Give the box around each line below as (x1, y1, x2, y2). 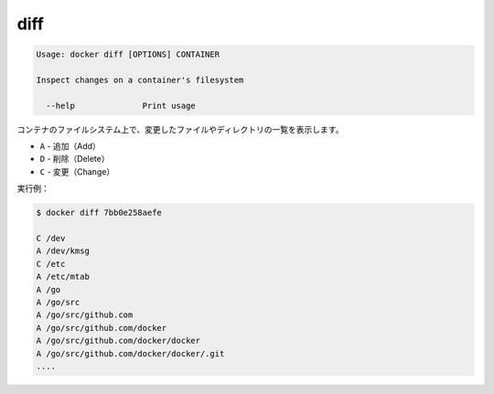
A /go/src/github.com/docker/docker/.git (36, 348, 225, 358)
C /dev (36, 233, 66, 244)
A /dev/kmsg (36, 246, 91, 256)
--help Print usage (46, 101, 196, 111)
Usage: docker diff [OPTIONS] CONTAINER (36, 49, 220, 59)
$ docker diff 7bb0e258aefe (36, 208, 162, 218)
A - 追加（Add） (39, 141, 101, 152)
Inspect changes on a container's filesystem (36, 74, 244, 85)
